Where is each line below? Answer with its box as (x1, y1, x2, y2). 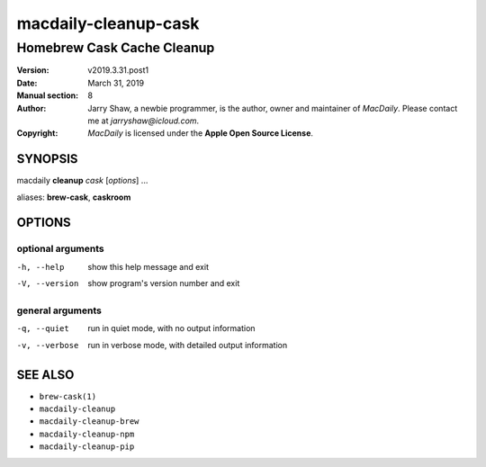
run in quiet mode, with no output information (87, 323, 256, 334)
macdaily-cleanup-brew (39, 417, 139, 427)
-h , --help (16, 262, 65, 272)
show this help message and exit (87, 261, 209, 272)
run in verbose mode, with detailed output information (87, 339, 288, 350)
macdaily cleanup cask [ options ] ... (16, 175, 148, 186)
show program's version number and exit (87, 278, 240, 289)
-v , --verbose (16, 340, 79, 350)
